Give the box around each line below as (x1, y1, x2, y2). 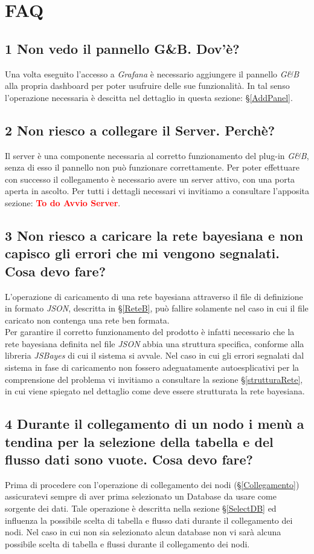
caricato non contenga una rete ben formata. (5, 313, 170, 326)
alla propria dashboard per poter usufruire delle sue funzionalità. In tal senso (5, 79, 290, 92)
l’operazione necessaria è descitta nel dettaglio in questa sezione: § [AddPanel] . (5, 91, 293, 103)
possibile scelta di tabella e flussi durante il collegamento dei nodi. (5, 537, 250, 550)
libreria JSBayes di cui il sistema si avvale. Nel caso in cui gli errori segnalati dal (5, 349, 304, 362)
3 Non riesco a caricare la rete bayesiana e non (5, 226, 303, 244)
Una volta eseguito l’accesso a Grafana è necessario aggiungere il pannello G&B (5, 67, 300, 80)
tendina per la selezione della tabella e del (5, 432, 274, 451)
